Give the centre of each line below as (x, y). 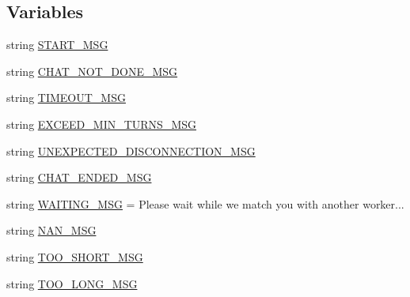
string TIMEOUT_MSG (66, 98)
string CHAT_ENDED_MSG (79, 177)
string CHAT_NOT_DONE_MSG (92, 71)
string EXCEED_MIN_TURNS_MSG (102, 124)
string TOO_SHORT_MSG (75, 256)
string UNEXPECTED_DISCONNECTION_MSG (131, 150)
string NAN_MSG (51, 230)
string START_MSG (57, 45)
